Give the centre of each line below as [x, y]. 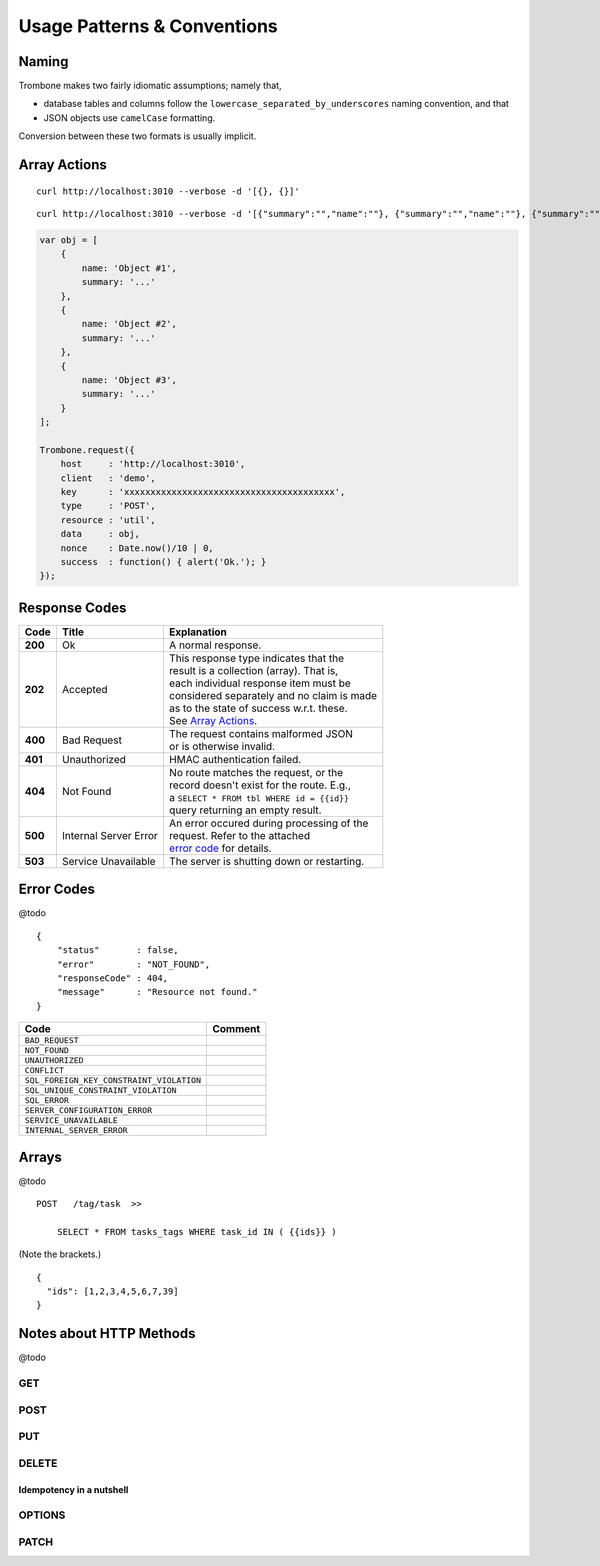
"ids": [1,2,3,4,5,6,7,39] [112, 1291]
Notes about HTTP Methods [107, 1333]
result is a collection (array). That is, [253, 670]
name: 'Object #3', [129, 379]
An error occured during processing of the [268, 823]
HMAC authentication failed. [235, 759]
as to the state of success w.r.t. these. [258, 708]
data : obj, [100, 534]
